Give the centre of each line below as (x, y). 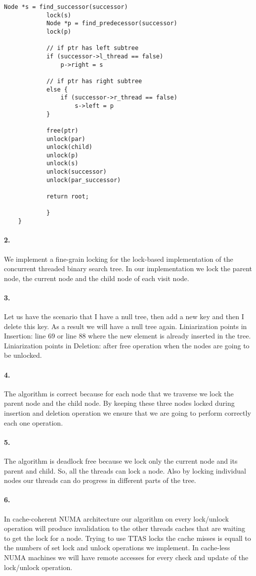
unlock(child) (69, 147)
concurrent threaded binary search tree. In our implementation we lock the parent (128, 268)
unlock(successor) (76, 172)
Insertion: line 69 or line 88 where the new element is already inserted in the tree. (128, 336)
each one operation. (34, 422)
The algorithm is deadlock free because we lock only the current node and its (121, 461)
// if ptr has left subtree (92, 48)
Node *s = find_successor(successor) (66, 7)
